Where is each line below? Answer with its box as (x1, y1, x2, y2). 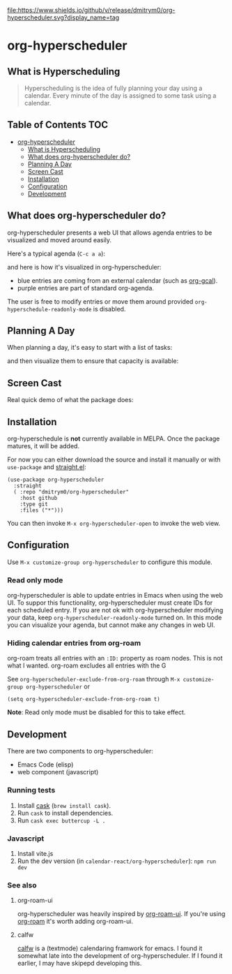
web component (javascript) (17, 768, 99, 776)
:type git (20, 501, 49, 508)
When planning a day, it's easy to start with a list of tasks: (7, 344, 173, 352)
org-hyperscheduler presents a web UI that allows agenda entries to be (7, 228, 212, 237)
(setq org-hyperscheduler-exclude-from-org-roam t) (7, 696, 160, 703)
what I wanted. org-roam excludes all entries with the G (7, 661, 167, 670)
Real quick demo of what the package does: (7, 396, 134, 404)
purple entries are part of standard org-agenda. (17, 283, 155, 292)
